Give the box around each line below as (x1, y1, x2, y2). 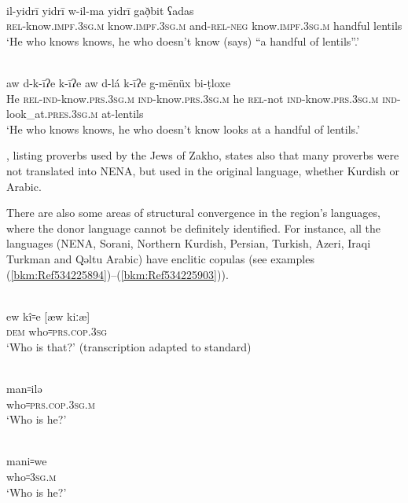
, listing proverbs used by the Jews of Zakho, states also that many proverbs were (6, 147, 399, 163)
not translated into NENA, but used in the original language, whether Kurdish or (6, 162, 400, 178)
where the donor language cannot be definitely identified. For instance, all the (6, 219, 381, 236)
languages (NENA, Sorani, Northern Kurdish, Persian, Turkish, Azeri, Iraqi (6, 235, 371, 251)
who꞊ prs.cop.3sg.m (6, 395, 95, 412)
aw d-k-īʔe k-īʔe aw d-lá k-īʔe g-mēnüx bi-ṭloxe (6, 74, 230, 90)
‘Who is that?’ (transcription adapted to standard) (6, 338, 252, 354)
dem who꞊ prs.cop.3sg (6, 323, 108, 340)
